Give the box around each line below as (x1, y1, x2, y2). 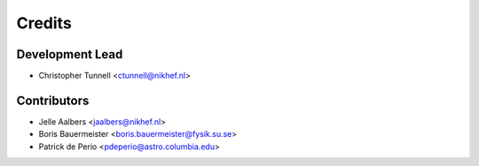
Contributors (16, 93, 90, 108)
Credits (16, 13, 73, 33)
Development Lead (16, 47, 123, 62)
